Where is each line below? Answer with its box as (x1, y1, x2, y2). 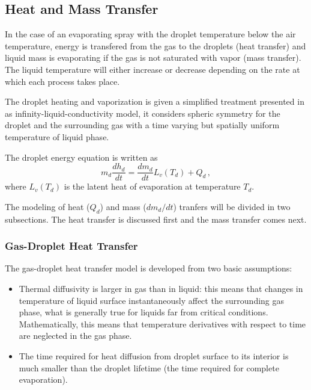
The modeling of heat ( (5, 200, 90, 212)
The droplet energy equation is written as (5, 150, 158, 163)
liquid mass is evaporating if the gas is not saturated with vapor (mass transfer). (5, 51, 301, 64)
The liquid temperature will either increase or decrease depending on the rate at (5, 63, 300, 75)
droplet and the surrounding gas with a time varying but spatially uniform (5, 119, 280, 131)
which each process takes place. (5, 75, 120, 87)
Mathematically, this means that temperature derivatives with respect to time (19, 317, 306, 330)
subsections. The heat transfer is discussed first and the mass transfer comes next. (5, 212, 307, 225)
